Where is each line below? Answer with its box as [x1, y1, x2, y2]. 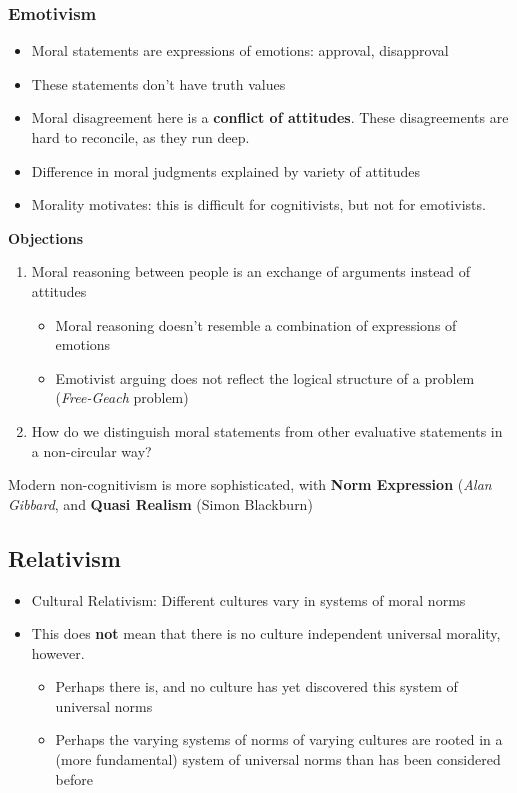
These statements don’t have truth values [31, 73, 286, 94]
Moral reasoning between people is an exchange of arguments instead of [31, 261, 471, 282]
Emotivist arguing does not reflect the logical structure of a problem [55, 367, 475, 388]
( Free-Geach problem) [55, 387, 189, 408]
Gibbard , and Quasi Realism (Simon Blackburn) [8, 493, 313, 514]
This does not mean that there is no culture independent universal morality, [31, 623, 501, 644]
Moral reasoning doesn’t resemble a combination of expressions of [55, 314, 457, 335]
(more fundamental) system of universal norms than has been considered [55, 749, 501, 770]
